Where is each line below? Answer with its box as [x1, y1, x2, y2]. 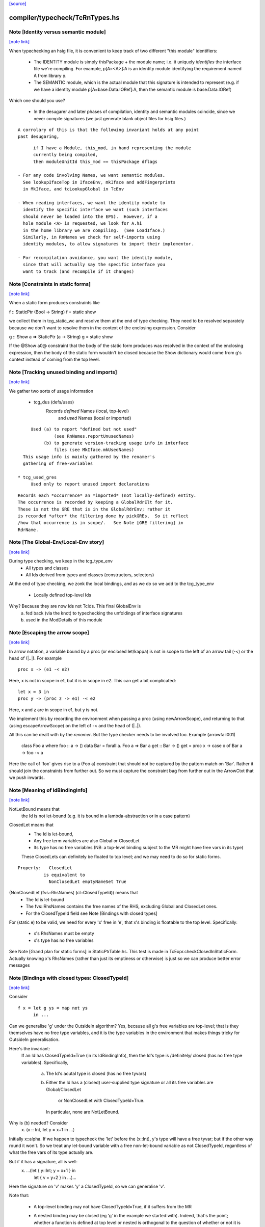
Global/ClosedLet [46, 1086, 81, 1092]
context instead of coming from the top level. [9, 356, 100, 363]
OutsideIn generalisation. [9, 1037, 60, 1042]
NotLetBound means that [9, 806, 60, 812]
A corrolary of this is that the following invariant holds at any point [18, 127, 199, 133]
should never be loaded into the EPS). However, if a [23, 213, 158, 219]
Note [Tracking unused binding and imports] [9, 369, 117, 375]
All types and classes [26, 565, 69, 571]
